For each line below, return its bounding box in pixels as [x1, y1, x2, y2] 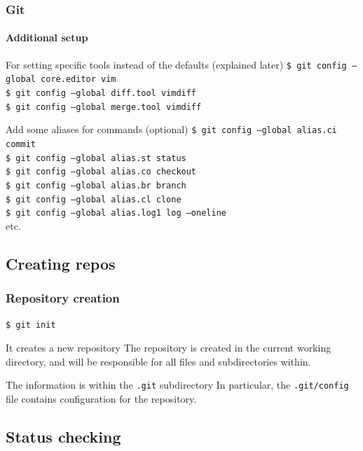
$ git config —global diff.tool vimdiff [6, 88, 197, 98]
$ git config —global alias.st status [6, 153, 186, 163]
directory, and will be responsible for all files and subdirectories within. [6, 354, 311, 368]
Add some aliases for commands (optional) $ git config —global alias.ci [6, 122, 337, 137]
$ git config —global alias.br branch [6, 180, 186, 190]
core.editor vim [41, 74, 116, 85]
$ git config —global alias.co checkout [6, 167, 197, 177]
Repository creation [6, 289, 120, 307]
